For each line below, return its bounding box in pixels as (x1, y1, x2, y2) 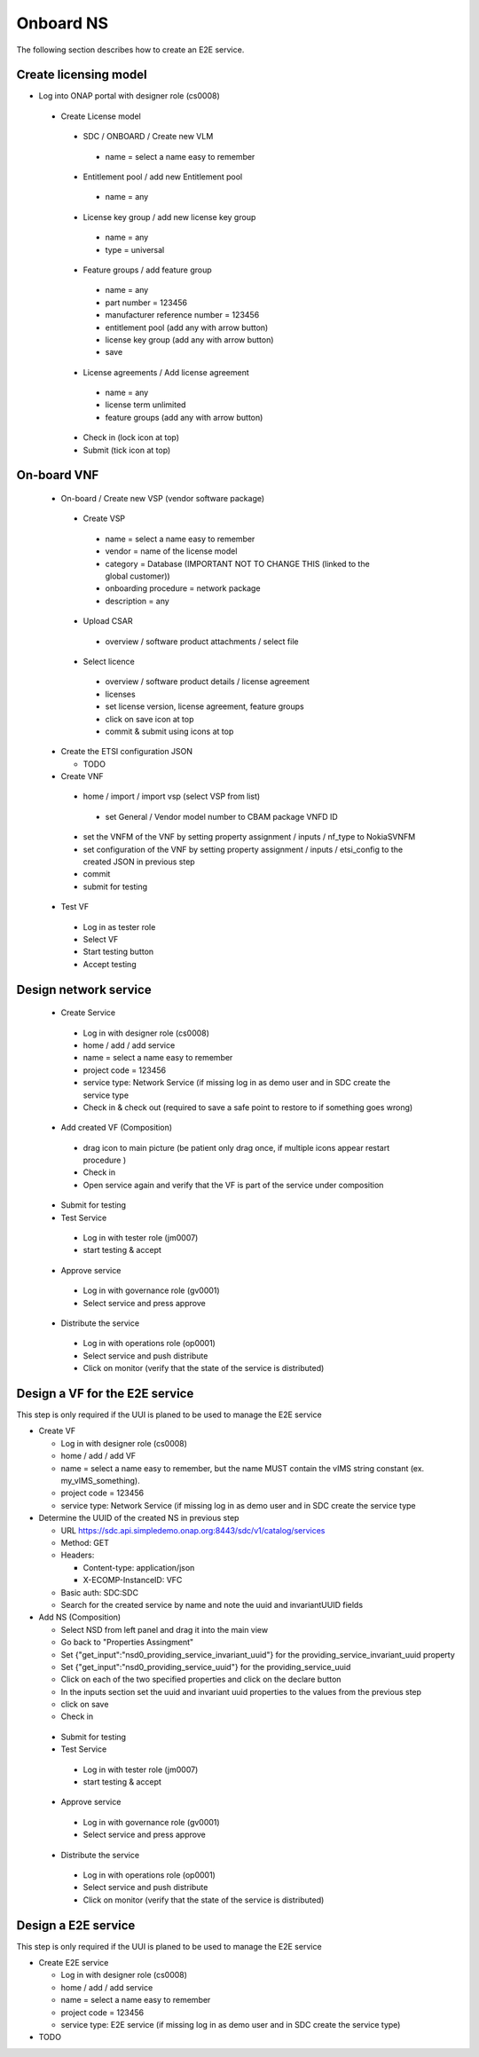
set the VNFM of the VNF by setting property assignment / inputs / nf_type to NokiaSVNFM (82, 831, 416, 842)
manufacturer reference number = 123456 (105, 310, 260, 320)
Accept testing (82, 958, 137, 969)
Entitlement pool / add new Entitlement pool (82, 171, 243, 182)
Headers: (60, 1549, 95, 1561)
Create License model (60, 111, 141, 122)
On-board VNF (16, 468, 99, 483)
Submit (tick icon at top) (82, 445, 171, 455)
